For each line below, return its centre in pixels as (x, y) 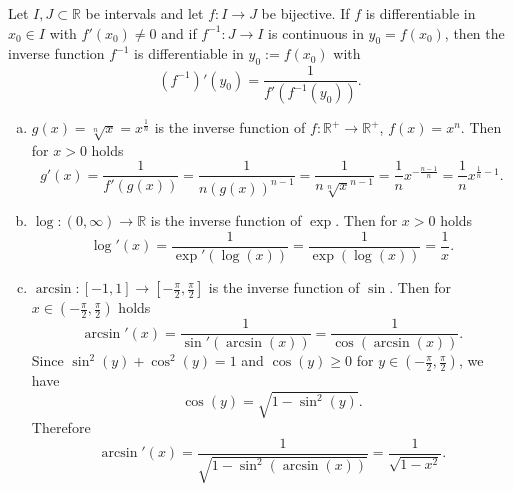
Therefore (61, 427)
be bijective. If (305, 13)
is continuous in (316, 32)
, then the (474, 32)
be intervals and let (144, 13)
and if (179, 32)
